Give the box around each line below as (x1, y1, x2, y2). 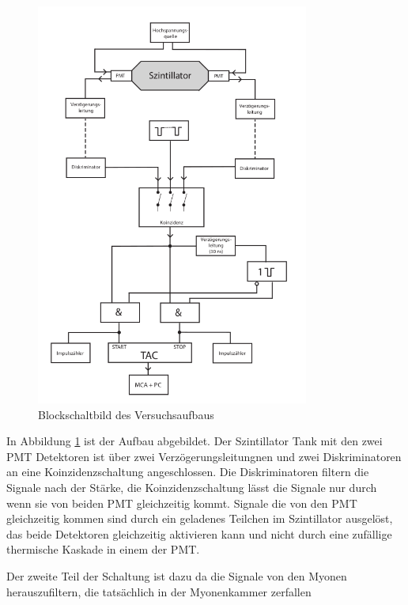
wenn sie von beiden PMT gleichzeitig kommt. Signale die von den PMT (6, 494, 357, 511)
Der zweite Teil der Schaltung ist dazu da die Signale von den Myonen (6, 567, 347, 584)
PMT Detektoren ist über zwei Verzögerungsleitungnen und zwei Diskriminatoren (6, 448, 402, 464)
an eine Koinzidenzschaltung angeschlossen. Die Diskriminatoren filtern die (6, 463, 369, 480)
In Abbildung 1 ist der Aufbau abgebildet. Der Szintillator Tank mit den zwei (6, 433, 383, 449)
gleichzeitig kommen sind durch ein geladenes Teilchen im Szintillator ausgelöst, (6, 510, 393, 527)
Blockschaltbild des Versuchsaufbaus (38, 406, 214, 422)
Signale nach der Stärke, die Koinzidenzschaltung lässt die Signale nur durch (6, 478, 377, 495)
